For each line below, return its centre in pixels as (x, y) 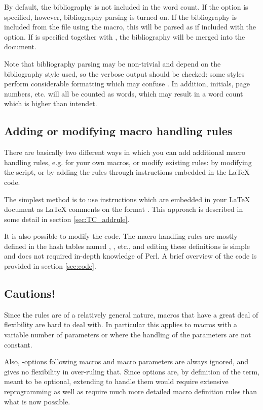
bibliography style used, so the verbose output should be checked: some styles (124, 73)
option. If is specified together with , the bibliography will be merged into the (125, 36)
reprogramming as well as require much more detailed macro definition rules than (131, 391)
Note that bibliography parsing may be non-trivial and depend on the (112, 63)
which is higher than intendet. (51, 103)
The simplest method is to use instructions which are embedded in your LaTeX (127, 199)
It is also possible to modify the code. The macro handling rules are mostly (121, 236)
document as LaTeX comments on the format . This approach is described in (124, 209)
